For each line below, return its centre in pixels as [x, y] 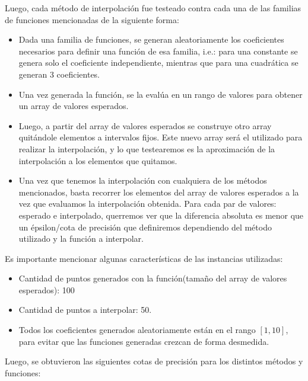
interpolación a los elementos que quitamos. [98, 160]
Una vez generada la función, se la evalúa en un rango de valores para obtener [161, 94]
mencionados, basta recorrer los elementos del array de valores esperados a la [159, 192]
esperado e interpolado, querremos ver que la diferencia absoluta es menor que [161, 215]
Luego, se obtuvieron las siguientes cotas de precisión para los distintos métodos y [154, 361]
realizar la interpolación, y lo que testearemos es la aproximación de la [147, 148]
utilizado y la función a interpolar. [81, 238]
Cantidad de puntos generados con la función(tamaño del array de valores [153, 278]
